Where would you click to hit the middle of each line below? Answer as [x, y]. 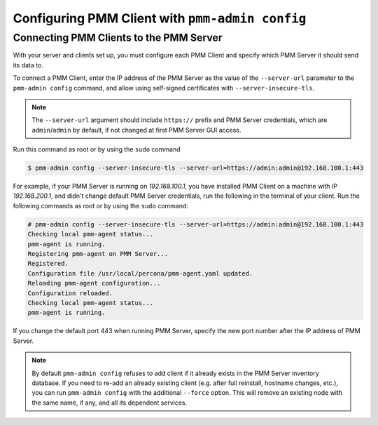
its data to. [28, 65]
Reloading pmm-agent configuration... [94, 283]
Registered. [48, 264]
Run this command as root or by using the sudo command [97, 149]
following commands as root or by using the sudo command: [101, 205]
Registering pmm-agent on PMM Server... [98, 254]
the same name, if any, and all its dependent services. [110, 403]
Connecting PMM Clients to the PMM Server [118, 38]
